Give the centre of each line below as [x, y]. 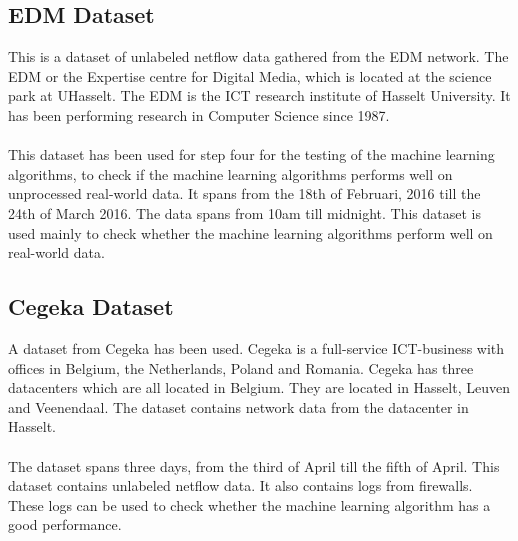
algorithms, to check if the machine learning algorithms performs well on [230, 173]
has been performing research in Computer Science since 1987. [199, 114]
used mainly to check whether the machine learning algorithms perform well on [250, 232]
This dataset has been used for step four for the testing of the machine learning [251, 154]
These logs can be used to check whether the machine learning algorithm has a [249, 504]
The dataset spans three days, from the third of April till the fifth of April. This [254, 465]
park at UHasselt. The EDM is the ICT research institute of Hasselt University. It [259, 95]
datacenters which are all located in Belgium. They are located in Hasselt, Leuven [259, 387]
